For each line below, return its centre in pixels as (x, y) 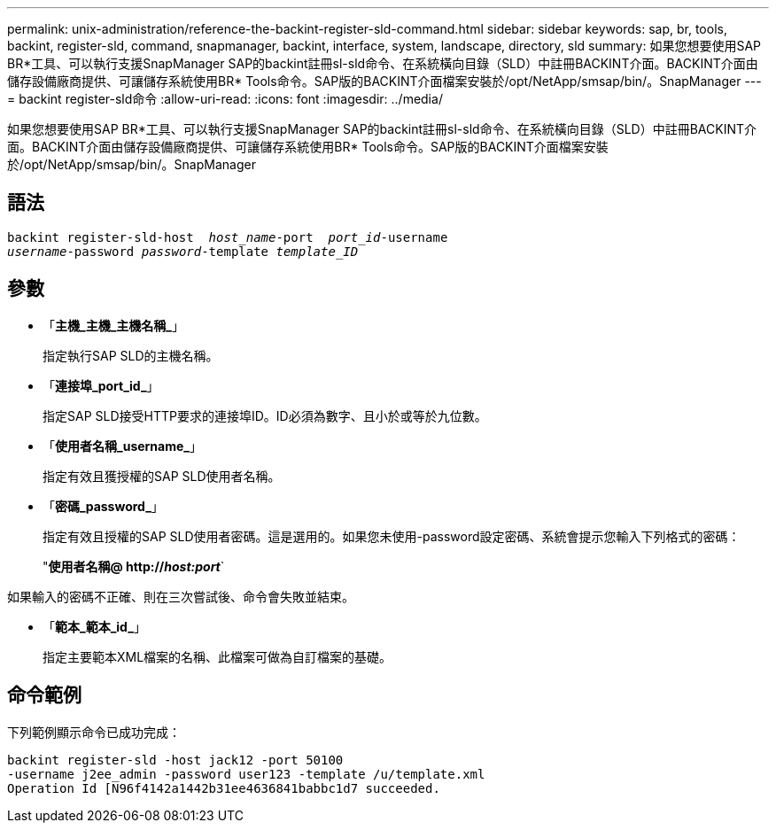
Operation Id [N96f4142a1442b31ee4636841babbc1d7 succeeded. (224, 788)
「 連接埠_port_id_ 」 (101, 385)
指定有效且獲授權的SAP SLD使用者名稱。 (162, 476)
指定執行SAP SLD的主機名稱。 (131, 355)
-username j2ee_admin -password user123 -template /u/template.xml (246, 774)
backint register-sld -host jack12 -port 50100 (175, 760)
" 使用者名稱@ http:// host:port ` (134, 566)
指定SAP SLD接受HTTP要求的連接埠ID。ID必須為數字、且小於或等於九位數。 (265, 415)
